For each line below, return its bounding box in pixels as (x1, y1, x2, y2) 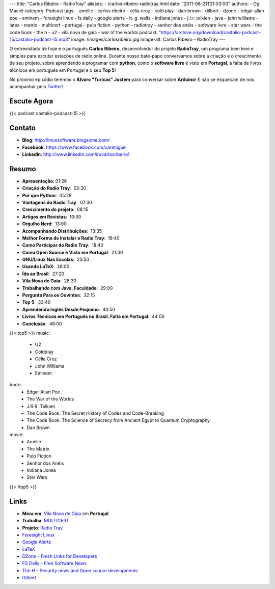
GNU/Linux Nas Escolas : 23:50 (22, 256, 89, 262)
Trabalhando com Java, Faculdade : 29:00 (22, 285, 113, 291)
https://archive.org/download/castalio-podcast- (160, 29, 261, 35)
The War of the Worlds (26, 396, 74, 402)
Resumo (9, 165, 36, 173)
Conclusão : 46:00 (22, 320, 62, 327)
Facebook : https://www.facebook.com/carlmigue (22, 144, 126, 150)
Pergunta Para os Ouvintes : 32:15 (22, 292, 95, 298)
